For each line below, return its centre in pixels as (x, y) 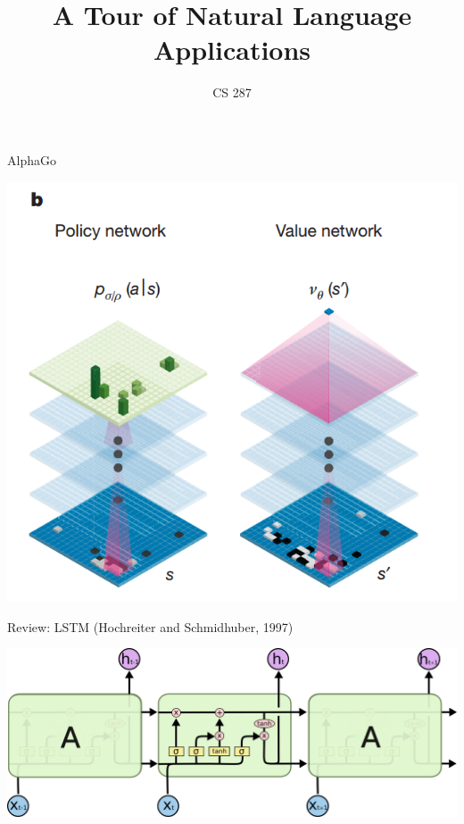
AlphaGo (32, 159)
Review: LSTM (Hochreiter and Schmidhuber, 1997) (150, 626)
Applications (232, 50)
